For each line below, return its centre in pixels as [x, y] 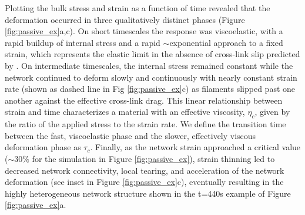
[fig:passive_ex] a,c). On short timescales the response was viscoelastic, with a [144, 31]
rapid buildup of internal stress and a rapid [83, 42]
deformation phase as [43, 147]
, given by [272, 112]
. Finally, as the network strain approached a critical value [195, 147]
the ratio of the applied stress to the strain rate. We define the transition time [145, 124]
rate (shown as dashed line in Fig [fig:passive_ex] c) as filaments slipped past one [150, 89]
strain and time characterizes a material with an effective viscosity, [125, 112]
